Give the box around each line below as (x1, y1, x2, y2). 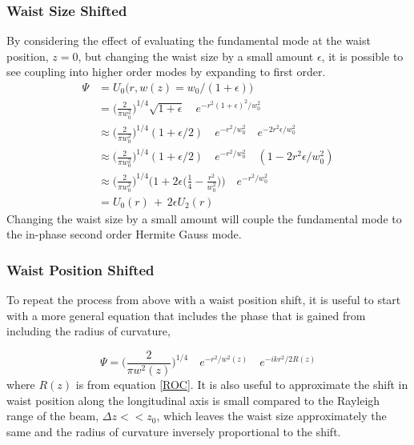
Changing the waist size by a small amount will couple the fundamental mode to (6, 210, 402, 227)
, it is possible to (321, 47, 404, 64)
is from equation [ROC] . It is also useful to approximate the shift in (75, 376, 408, 393)
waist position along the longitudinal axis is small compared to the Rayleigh (6, 391, 380, 408)
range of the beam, (6, 407, 99, 424)
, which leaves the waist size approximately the (156, 407, 387, 424)
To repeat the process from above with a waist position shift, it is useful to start (6, 291, 401, 308)
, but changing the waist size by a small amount (78, 47, 314, 64)
